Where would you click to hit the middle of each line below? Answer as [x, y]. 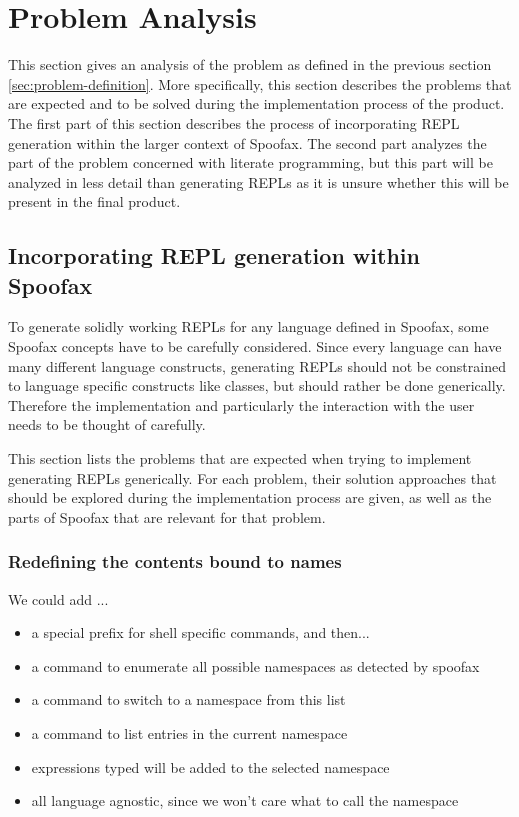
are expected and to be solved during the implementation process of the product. [256, 103]
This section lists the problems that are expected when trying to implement [240, 458]
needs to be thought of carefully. [107, 424]
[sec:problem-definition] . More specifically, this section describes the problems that [260, 83]
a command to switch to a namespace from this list [188, 699]
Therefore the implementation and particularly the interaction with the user [241, 404]
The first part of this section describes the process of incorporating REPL [234, 122]
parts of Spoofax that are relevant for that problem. [167, 516]
